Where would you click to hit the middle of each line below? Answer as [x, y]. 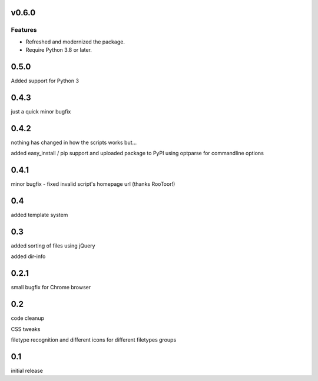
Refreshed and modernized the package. [75, 42]
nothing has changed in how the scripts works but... [74, 142]
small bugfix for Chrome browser [51, 288]
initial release [27, 370]
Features [24, 30]
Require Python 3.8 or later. [59, 50]
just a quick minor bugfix [41, 111]
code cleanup [27, 318]
